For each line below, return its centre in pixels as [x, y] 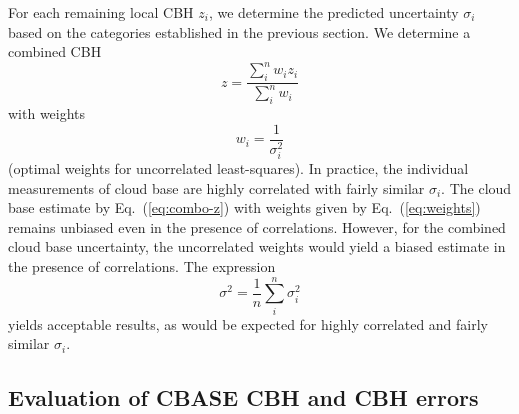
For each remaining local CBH [101, 12]
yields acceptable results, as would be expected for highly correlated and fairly [248, 323]
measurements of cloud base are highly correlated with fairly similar [216, 187]
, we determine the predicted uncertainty [333, 12]
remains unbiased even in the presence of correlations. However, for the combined [257, 226]
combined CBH [55, 51]
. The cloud [476, 187]
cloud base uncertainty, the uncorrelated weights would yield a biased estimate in [257, 246]
